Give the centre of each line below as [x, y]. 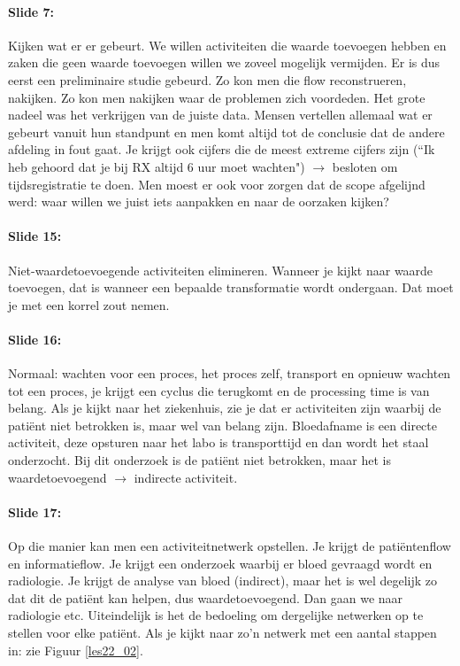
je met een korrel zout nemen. [89, 304]
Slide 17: [35, 511]
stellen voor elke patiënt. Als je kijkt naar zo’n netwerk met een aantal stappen [222, 633]
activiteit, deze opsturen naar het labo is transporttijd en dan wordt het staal [218, 442]
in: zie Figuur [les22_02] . [76, 650]
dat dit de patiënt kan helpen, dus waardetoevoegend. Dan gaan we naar [206, 597]
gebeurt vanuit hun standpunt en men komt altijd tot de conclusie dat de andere [226, 132]
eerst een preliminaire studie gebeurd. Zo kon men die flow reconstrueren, [207, 79]
